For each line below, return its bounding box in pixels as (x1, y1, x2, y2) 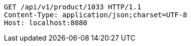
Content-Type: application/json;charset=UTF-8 (4, 11, 187, 19)
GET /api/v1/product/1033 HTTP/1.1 (4, 3, 142, 11)
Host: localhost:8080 (4, 19, 87, 27)
